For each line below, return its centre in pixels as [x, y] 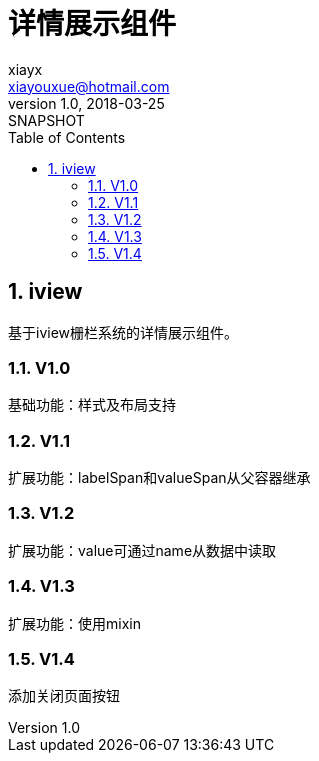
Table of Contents [67, 137]
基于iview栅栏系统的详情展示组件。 [123, 332]
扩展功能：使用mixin [74, 623]
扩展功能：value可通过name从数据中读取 [142, 550]
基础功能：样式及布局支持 [92, 405]
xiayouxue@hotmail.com [89, 86]
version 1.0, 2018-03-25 [86, 103]
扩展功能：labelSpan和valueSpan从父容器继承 [159, 478]
